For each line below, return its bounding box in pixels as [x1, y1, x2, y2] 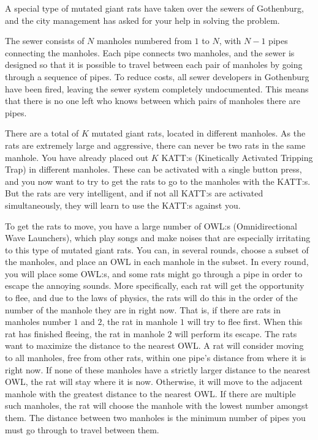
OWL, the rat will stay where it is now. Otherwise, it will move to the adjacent [5, 375, 303, 388]
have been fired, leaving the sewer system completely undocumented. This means [5, 82, 309, 95]
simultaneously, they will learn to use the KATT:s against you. [5, 198, 241, 211]
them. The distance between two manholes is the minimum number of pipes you [5, 411, 306, 423]
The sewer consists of [5, 34, 85, 47]
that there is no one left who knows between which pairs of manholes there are [5, 94, 300, 107]
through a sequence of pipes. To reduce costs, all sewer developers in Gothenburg [5, 70, 309, 83]
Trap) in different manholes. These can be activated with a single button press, [5, 163, 302, 176]
